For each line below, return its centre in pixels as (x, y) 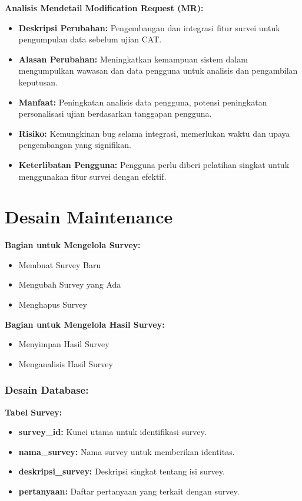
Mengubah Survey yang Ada (70, 284)
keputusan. (38, 82)
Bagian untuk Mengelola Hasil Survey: (85, 324)
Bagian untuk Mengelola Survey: (73, 245)
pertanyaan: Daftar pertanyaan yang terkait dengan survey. (129, 491)
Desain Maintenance (89, 217)
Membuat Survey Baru (60, 264)
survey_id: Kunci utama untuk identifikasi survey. (112, 432)
